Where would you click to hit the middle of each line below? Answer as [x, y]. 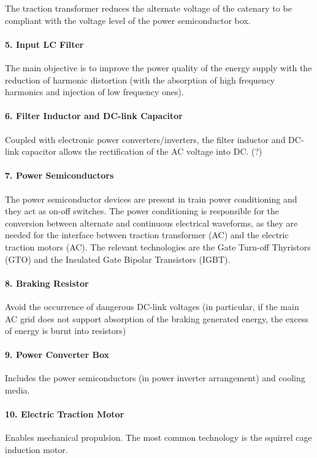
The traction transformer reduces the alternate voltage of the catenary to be [148, 8]
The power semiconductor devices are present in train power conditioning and [151, 199]
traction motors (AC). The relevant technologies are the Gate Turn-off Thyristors [158, 246]
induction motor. [36, 450]
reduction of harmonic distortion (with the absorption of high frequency [140, 80]
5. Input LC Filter [44, 44]
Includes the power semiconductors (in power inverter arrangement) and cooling [155, 378]
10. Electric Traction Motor [65, 414]
